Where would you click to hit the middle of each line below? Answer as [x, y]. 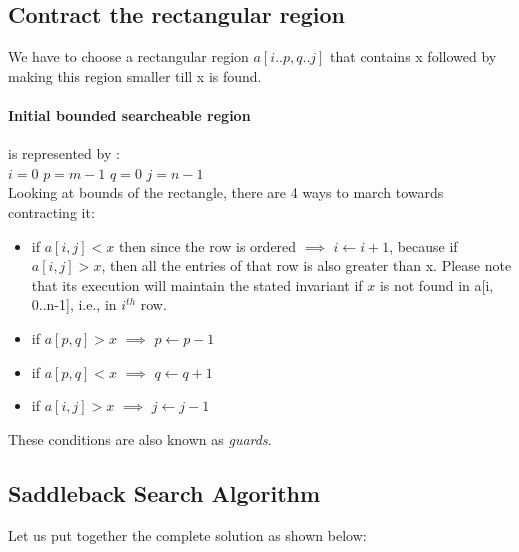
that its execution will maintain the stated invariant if [197, 284]
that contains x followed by [413, 56]
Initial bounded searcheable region [129, 114]
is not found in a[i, [436, 284]
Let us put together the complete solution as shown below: [187, 534]
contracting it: [51, 211]
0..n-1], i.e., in [74, 304]
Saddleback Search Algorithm [164, 492]
